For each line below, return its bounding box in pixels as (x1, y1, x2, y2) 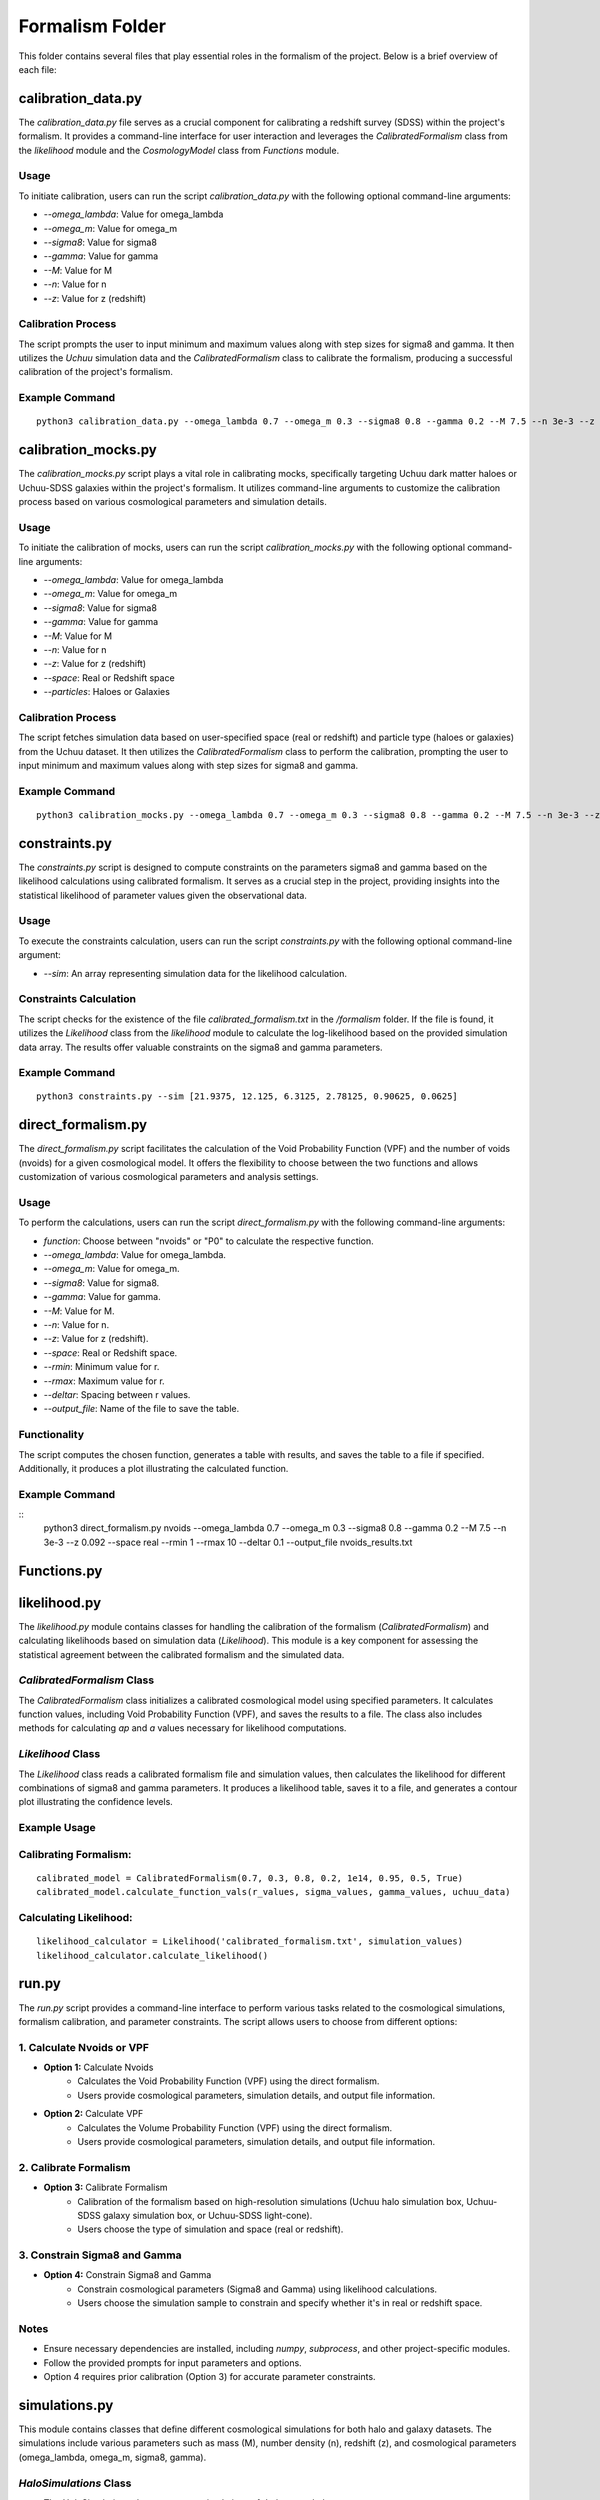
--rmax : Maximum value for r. (43, 1375, 165, 1387)
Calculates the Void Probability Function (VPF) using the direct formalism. (77, 2075, 380, 2087)
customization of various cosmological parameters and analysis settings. (18, 1171, 319, 1183)
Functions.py (18, 1562, 103, 1579)
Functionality (18, 1428, 85, 1442)
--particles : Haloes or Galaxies (43, 686, 170, 698)
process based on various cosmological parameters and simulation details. (18, 496, 327, 508)
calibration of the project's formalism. (18, 366, 174, 378)
